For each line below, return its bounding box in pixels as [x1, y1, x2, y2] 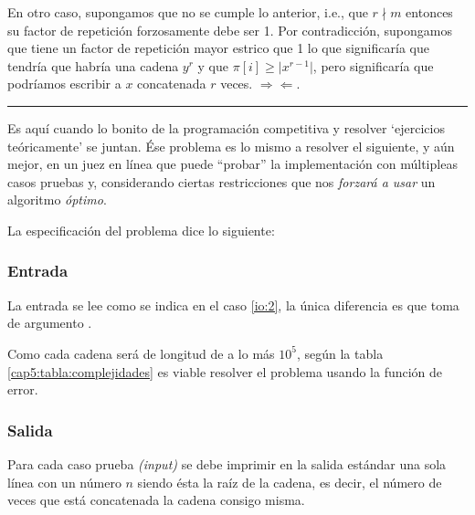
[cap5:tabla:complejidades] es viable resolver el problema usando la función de [7, 362, 443, 381]
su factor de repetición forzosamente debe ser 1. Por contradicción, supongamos [7, 20, 452, 39]
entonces [406, 3, 453, 21]
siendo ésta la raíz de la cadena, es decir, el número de [137, 472, 442, 491]
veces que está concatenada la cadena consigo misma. [7, 490, 305, 510]
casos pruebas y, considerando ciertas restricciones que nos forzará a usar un [7, 172, 436, 191]
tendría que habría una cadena [7, 56, 179, 75]
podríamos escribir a [7, 74, 121, 93]
